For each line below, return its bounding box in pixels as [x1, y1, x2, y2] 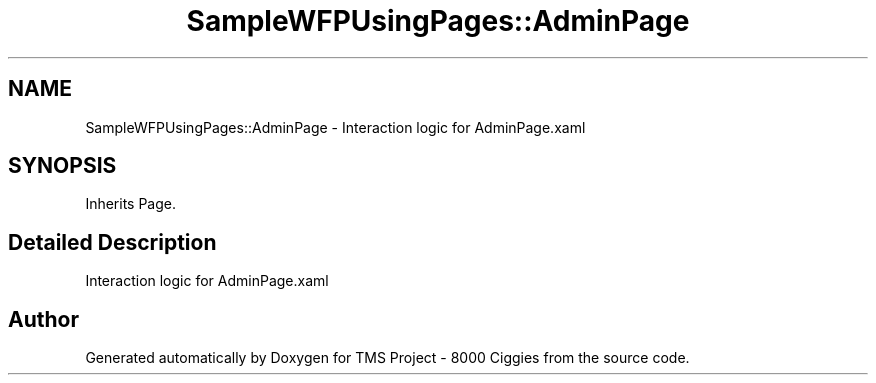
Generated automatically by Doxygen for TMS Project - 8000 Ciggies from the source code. [85, 349, 690, 367]
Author [8, 306, 79, 332]
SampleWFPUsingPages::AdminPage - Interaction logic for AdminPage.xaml [85, 118, 586, 136]
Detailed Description [8, 229, 217, 255]
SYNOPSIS [8, 153, 117, 179]
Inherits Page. [85, 195, 177, 213]
